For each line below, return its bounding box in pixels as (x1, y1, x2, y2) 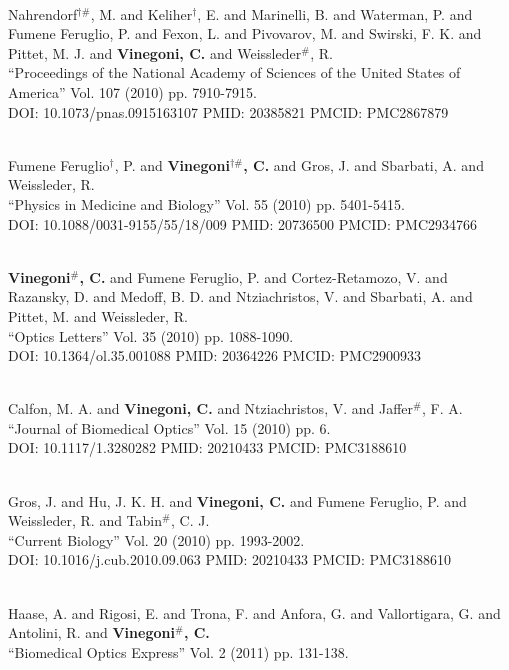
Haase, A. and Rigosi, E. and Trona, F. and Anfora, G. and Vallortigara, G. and (8, 602, 501, 623)
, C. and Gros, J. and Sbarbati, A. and (243, 154, 484, 175)
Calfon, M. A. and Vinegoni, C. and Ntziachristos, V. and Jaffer (8, 398, 414, 419)
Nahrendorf (8, 3, 78, 24)
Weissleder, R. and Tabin (8, 510, 163, 531)
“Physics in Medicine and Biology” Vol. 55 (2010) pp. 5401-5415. (8, 193, 405, 214)
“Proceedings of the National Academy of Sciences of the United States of (8, 62, 461, 83)
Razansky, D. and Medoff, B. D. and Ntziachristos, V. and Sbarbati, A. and (8, 286, 473, 307)
